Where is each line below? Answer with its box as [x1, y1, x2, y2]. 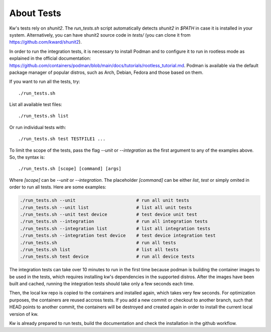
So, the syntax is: [9, 154, 45, 160]
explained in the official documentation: [9, 55, 91, 61]
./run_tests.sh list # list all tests [20, 247, 179, 252]
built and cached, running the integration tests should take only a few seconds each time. [9, 281, 194, 287]
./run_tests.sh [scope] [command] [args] [18, 166, 121, 172]
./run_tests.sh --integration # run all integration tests [20, 218, 208, 225]
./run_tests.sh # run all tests [20, 240, 176, 246]
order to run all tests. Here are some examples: [9, 184, 106, 190]
